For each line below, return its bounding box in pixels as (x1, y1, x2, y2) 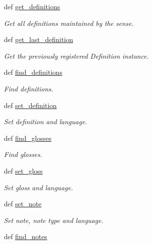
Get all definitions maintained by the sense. (4, 18, 134, 28)
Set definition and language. (4, 116, 87, 127)
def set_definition (4, 100, 57, 110)
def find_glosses (4, 133, 52, 143)
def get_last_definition (4, 34, 74, 44)
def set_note (4, 199, 42, 209)
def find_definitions (4, 67, 62, 77)
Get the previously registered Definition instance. (4, 50, 149, 61)
